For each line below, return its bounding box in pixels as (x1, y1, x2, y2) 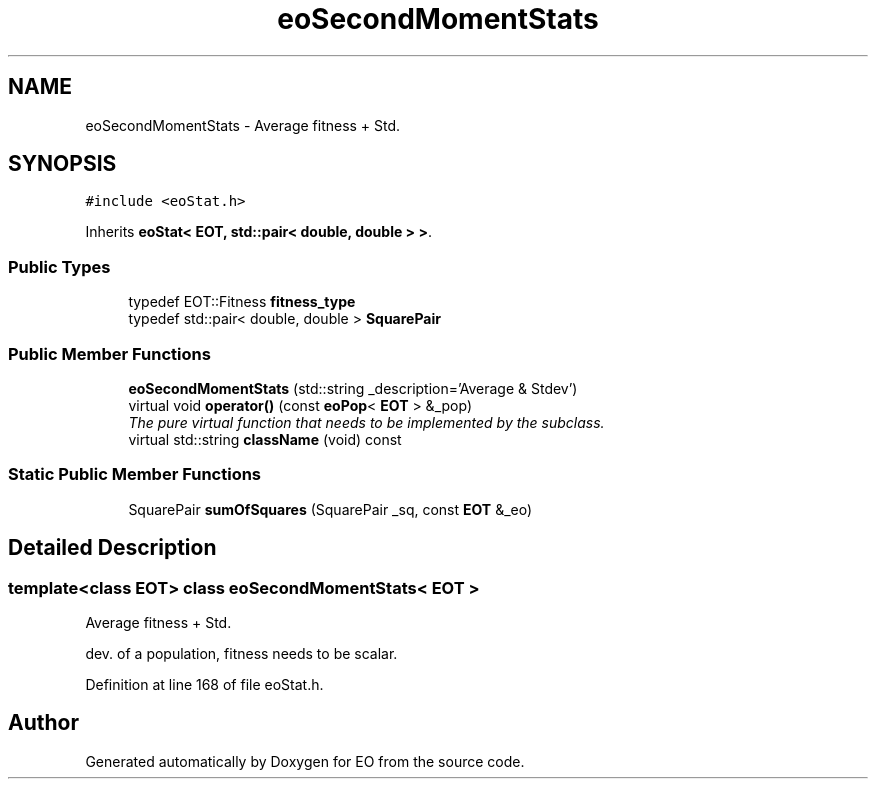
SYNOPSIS (8, 151, 117, 177)
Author (8, 710, 79, 736)
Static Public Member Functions (8, 464, 262, 485)
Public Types (8, 256, 111, 277)
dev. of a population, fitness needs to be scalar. (85, 644, 398, 662)
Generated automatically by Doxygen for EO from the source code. (85, 752, 525, 770)
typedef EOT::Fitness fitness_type (128, 293, 356, 311)
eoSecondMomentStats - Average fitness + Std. (85, 116, 401, 134)
